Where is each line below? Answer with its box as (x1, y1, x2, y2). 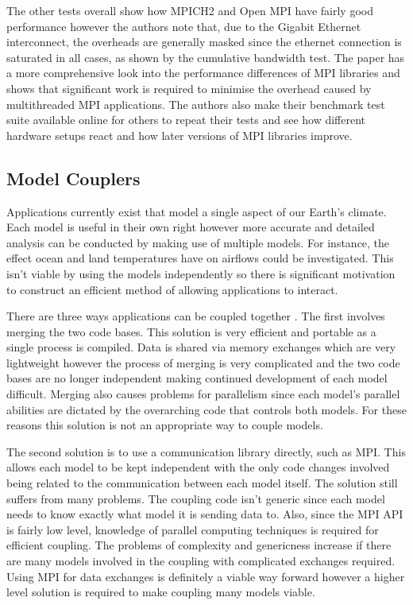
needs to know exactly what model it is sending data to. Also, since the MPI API (6, 506, 403, 522)
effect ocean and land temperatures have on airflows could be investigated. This (6, 250, 394, 266)
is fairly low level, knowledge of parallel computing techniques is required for (6, 521, 379, 537)
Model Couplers (6, 165, 141, 190)
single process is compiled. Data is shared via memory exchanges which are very (6, 339, 396, 355)
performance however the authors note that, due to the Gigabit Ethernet (6, 17, 361, 34)
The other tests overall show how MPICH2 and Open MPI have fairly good (6, 2, 373, 18)
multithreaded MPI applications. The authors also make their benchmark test (6, 95, 385, 112)
